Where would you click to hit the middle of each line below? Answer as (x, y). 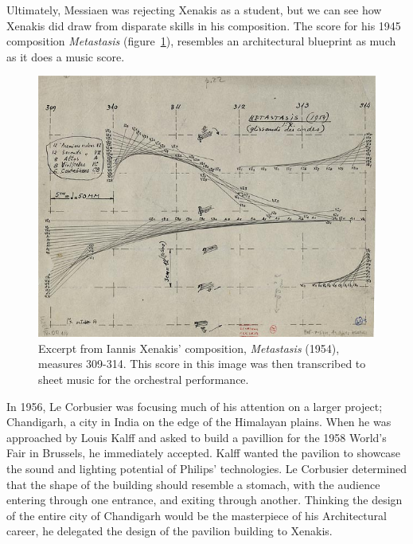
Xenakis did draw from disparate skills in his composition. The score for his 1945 (204, 25)
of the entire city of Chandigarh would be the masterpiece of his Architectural (197, 515)
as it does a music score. (66, 56)
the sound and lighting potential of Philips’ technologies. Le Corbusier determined (206, 468)
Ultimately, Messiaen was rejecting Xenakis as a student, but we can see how (194, 10)
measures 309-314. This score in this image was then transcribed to (202, 364)
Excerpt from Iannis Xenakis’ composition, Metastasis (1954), (189, 348)
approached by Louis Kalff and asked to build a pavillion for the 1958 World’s (197, 437)
